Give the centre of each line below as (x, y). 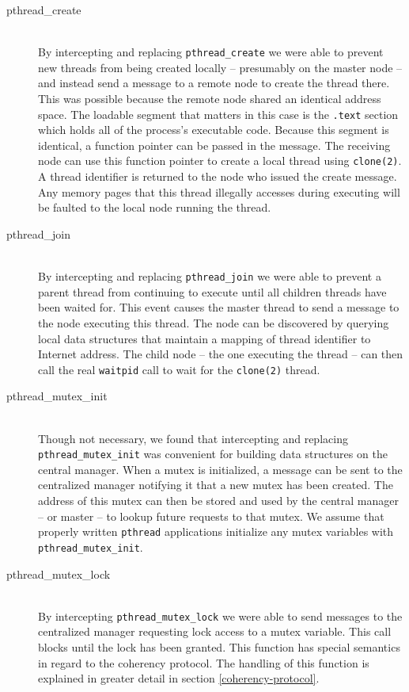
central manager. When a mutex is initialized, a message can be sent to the (220, 469)
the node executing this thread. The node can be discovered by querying (214, 322)
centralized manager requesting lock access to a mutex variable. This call (215, 631)
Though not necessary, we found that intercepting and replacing (193, 438)
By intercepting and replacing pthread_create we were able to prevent (211, 52)
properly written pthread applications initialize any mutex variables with (216, 531)
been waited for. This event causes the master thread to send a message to (219, 307)
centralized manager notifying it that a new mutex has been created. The (216, 485)
